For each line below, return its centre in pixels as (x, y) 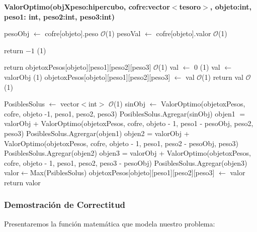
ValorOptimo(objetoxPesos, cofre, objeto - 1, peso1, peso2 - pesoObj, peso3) (121, 143)
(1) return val (223, 77)
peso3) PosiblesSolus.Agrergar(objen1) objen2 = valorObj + (97, 133)
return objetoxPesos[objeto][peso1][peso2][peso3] (78, 67)
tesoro (190, 7)
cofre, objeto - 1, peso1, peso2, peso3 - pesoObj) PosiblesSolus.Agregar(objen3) (126, 162)
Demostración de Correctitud (65, 205)
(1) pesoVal (123, 33)
